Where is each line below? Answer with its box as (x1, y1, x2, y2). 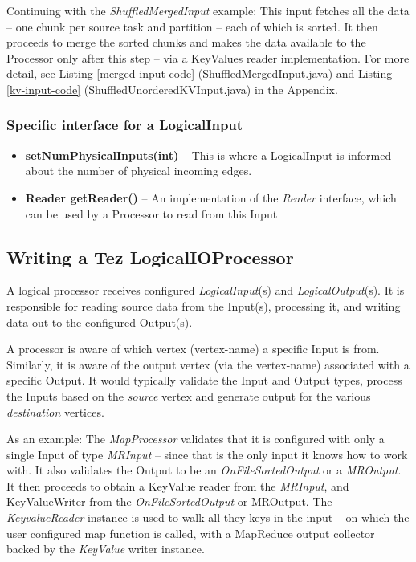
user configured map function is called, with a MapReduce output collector (6, 524, 375, 541)
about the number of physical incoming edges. (25, 162, 252, 179)
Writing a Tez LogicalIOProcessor (6, 244, 294, 269)
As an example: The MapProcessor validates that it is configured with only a (6, 430, 385, 447)
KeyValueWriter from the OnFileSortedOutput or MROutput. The (6, 493, 332, 510)
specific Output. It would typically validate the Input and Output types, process (6, 372, 402, 389)
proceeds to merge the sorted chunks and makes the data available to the (6, 34, 366, 51)
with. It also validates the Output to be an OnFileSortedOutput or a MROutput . (6, 462, 402, 479)
